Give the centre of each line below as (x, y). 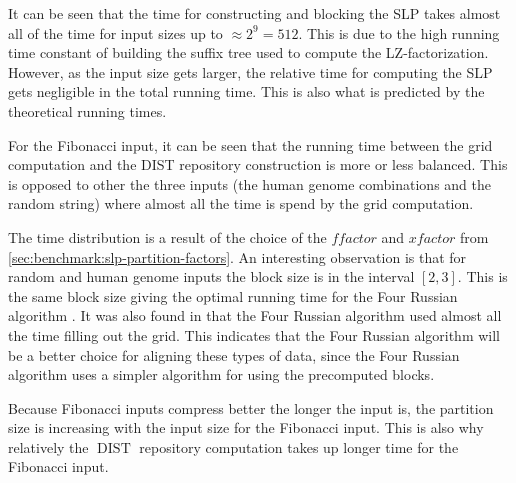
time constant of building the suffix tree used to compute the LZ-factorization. (248, 52)
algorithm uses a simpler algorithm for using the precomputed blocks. (221, 374)
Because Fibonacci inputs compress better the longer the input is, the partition (251, 407)
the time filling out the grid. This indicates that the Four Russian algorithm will (254, 334)
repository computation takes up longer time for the (299, 446)
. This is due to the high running (399, 32)
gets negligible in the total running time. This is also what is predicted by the (246, 91)
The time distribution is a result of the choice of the (167, 236)
